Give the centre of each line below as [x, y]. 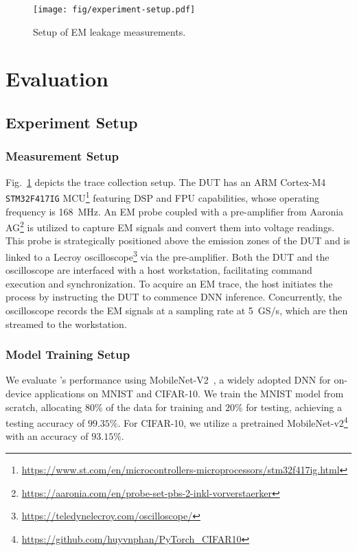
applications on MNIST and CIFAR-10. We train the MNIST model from [189, 393]
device [19, 393]
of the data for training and [164, 407]
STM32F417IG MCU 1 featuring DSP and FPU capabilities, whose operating [163, 197]
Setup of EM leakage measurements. [110, 31]
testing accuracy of [45, 422]
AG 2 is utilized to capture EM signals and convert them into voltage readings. [170, 226]
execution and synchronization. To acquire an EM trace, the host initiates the [169, 283]
